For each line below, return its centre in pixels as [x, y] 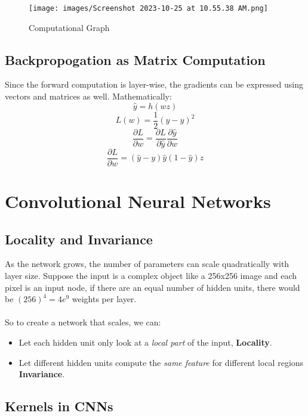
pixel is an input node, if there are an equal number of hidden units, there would [153, 287]
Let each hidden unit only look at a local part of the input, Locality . [145, 342]
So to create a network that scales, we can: [83, 322]
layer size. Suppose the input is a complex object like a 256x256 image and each [151, 275]
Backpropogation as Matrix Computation [135, 59]
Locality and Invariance [79, 239]
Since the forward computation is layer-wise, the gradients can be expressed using [154, 84]
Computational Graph [69, 27]
